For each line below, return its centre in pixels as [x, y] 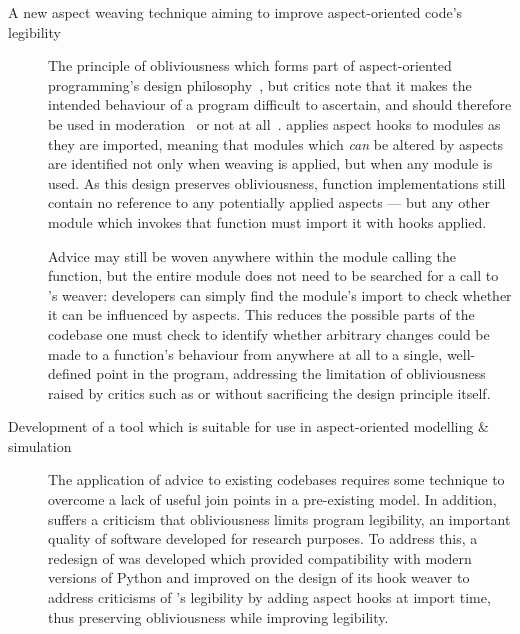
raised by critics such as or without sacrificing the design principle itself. [269, 392]
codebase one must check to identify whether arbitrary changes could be [269, 333]
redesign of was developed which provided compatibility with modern [260, 557]
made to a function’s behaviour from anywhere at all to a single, [245, 353]
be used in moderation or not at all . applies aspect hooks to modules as [274, 123]
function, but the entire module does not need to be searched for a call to [273, 275]
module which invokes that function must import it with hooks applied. [267, 221]
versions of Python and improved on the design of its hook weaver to [259, 577]
